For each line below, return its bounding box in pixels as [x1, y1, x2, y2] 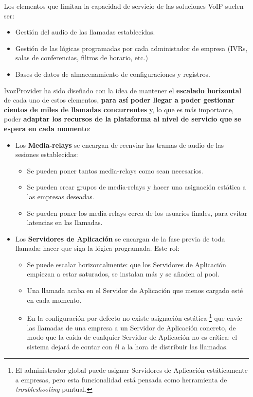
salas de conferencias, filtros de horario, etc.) [15, 52, 148, 63]
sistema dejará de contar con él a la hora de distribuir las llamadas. [27, 341, 228, 351]
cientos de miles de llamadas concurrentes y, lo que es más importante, [4, 104, 234, 114]
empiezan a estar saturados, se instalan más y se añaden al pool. [27, 269, 219, 279]
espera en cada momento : [4, 123, 91, 133]
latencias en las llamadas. [27, 217, 103, 227]
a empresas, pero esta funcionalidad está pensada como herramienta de [15, 374, 227, 384]
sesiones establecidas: [15, 149, 78, 159]
